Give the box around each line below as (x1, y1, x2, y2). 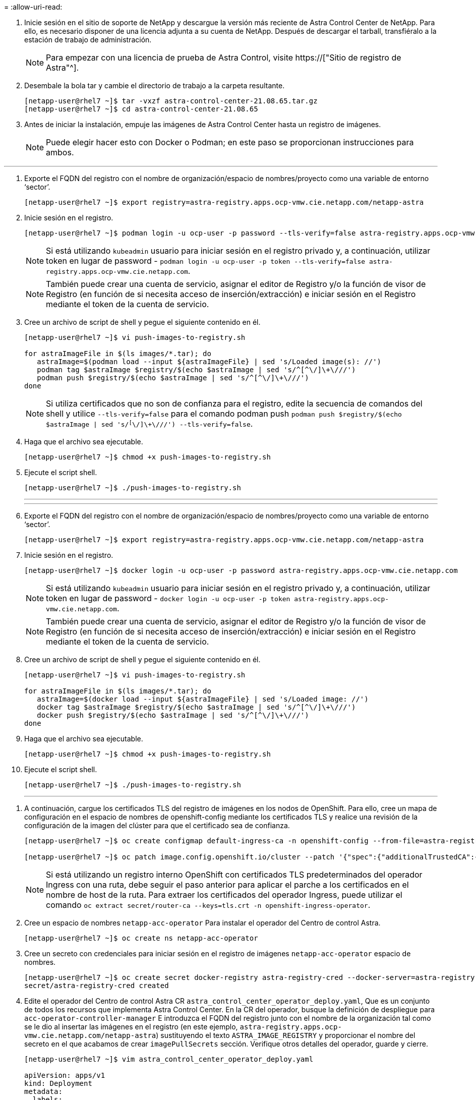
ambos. (46, 147, 74, 157)
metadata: (24, 1087, 63, 1095)
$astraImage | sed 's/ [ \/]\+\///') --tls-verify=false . (46, 419, 253, 429)
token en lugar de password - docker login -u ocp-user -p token (46, 593, 290, 603)
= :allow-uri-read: (4, 3, 63, 11)
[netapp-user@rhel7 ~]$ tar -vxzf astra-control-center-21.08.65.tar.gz (24, 97, 318, 105)
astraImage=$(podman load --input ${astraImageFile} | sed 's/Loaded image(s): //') (37, 358, 382, 366)
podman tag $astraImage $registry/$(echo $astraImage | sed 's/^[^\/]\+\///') (37, 366, 356, 374)
